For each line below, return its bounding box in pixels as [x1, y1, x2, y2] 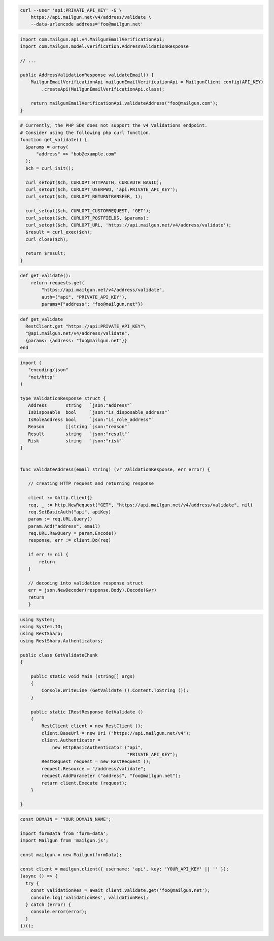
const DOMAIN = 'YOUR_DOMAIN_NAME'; [20, 817, 112, 822]
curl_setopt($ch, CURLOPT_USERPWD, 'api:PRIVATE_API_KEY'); [25, 186, 178, 192]
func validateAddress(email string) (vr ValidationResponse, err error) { [20, 466, 211, 472]
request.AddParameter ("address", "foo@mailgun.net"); [41, 773, 181, 779]
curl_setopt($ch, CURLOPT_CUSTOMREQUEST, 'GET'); [25, 208, 152, 214]
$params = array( [25, 144, 68, 150]
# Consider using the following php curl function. [20, 129, 152, 136]
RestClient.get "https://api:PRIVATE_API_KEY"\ [25, 323, 146, 329]
